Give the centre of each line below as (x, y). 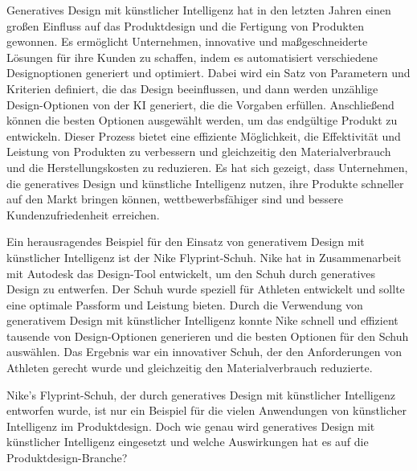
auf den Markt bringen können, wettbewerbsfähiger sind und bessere (175, 199)
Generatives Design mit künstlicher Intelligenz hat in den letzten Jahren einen (199, 10)
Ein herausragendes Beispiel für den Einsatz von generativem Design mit (186, 242)
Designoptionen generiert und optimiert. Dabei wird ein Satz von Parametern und (208, 73)
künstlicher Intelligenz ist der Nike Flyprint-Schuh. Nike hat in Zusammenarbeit (204, 257)
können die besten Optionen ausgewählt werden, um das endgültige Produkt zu (202, 120)
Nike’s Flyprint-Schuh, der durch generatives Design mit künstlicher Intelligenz (201, 394)
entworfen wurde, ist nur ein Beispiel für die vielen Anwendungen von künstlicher (207, 410)
